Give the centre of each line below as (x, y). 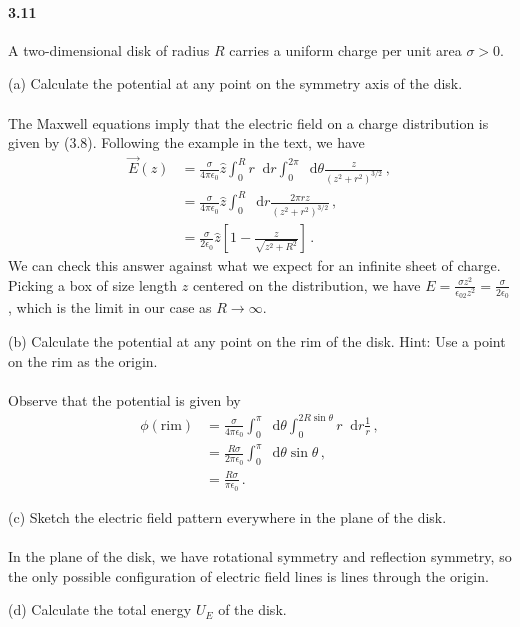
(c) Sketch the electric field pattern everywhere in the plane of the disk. (227, 516)
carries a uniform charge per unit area (345, 49)
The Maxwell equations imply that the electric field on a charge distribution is (248, 122)
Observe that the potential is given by (124, 399)
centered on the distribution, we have (306, 284)
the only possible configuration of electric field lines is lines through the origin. (248, 575)
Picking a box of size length (93, 284)
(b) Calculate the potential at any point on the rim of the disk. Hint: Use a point (257, 341)
